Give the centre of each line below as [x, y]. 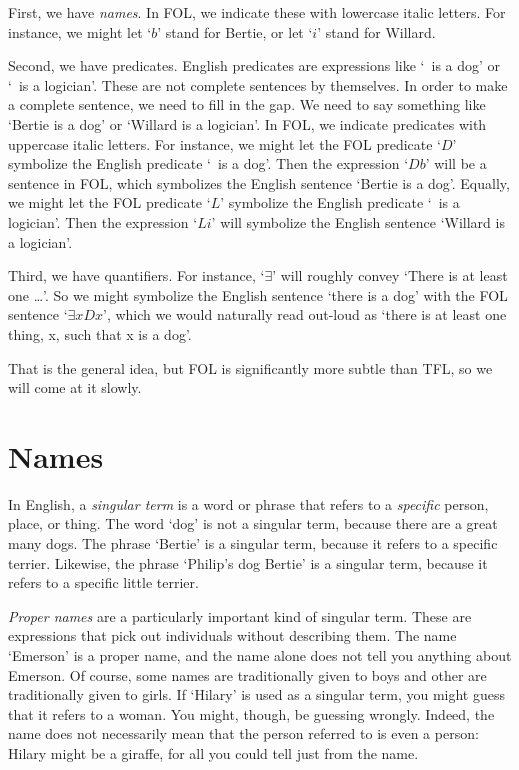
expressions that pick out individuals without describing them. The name [232, 635]
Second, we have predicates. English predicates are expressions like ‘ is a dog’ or [254, 65]
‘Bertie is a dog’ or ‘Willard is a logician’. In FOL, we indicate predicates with [247, 123]
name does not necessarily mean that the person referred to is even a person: [243, 733]
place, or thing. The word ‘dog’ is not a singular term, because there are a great [253, 523]
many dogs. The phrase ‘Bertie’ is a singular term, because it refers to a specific [253, 543]
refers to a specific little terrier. [103, 582]
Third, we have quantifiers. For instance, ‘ [136, 275]
